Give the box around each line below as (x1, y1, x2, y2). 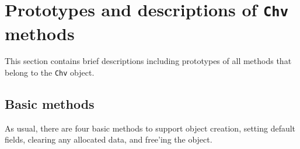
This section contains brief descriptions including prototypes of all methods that (5, 55, 292, 67)
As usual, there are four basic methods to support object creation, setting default (5, 122, 296, 134)
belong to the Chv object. (5, 66, 95, 79)
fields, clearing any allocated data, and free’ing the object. (5, 133, 212, 146)
